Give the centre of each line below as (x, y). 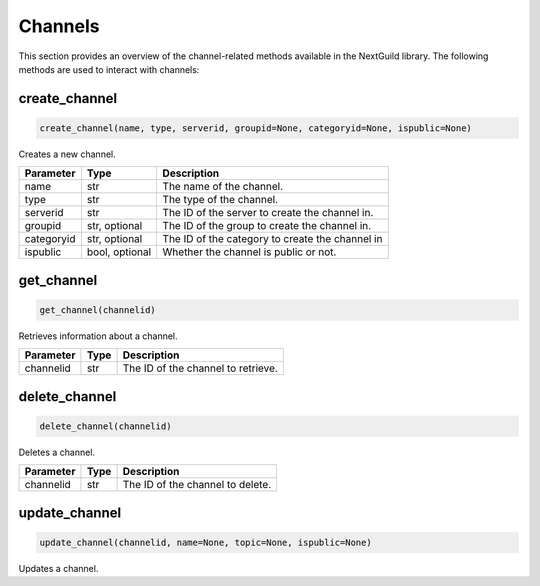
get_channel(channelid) (98, 309)
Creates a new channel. (67, 154)
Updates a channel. (58, 568)
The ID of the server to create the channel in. (268, 213)
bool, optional (119, 252)
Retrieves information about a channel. (98, 336)
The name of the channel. (223, 187)
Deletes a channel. (56, 452)
